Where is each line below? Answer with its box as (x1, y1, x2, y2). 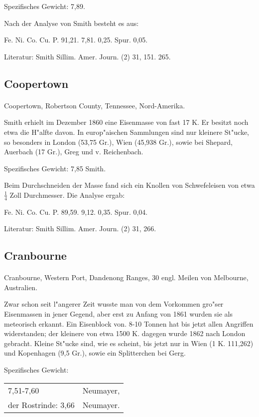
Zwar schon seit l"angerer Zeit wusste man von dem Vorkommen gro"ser (4, 299, 224, 309)
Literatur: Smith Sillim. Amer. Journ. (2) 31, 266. (4, 223, 156, 234)
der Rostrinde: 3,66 (8, 399, 75, 411)
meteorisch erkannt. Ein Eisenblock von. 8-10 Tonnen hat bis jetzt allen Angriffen (4, 318, 254, 329)
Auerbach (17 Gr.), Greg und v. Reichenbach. (4, 146, 143, 157)
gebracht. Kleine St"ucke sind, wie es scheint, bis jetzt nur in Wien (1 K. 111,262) (4, 338, 254, 348)
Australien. (4, 282, 38, 292)
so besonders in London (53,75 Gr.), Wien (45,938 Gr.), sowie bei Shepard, (4, 136, 233, 147)
